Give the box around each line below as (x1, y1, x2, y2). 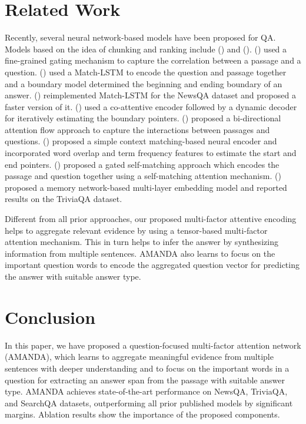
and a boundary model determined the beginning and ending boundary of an (5, 77, 282, 90)
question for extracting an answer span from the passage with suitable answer (5, 373, 285, 386)
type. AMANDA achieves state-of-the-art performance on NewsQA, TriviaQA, (5, 385, 288, 397)
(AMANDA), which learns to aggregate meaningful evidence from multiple (5, 350, 274, 363)
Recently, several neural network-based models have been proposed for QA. (5, 31, 276, 44)
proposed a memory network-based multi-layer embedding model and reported (5, 181, 287, 193)
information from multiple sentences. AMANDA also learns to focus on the (5, 247, 275, 259)
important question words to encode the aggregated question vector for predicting (5, 259, 300, 271)
